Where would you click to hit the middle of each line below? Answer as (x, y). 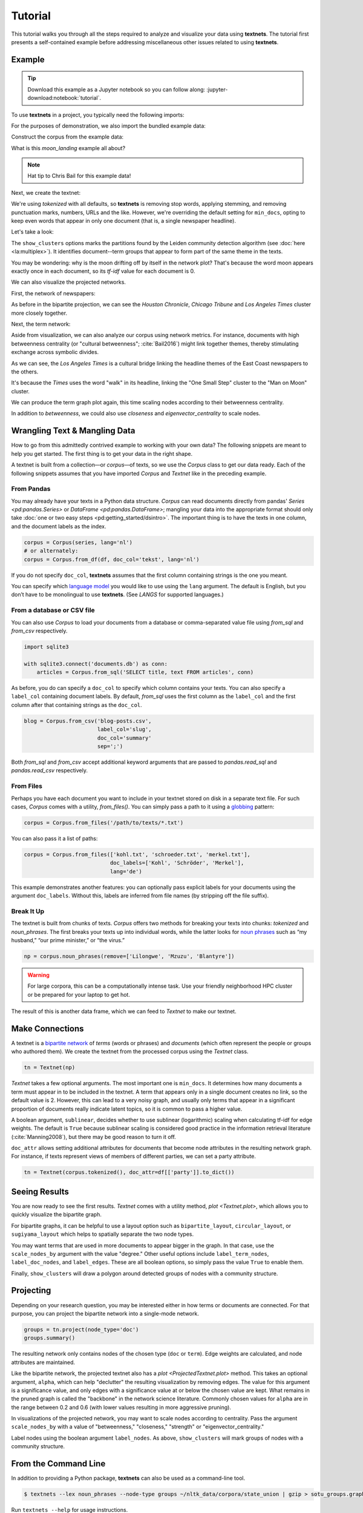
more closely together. (39, 313)
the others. (25, 372)
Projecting (31, 1291)
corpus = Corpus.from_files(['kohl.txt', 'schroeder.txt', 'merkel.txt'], (137, 854)
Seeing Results (40, 1191)
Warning (38, 975)
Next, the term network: (41, 324)
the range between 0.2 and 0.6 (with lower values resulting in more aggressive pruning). (121, 1407)
